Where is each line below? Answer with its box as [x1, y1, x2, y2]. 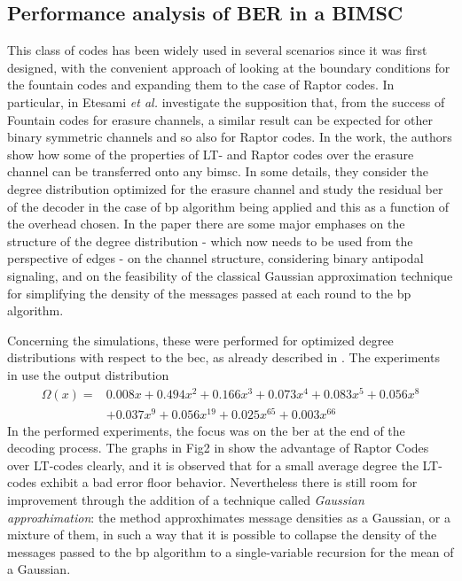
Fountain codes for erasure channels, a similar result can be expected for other [7, 110, 433, 128]
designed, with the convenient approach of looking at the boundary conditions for [7, 58, 450, 76]
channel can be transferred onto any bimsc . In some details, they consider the [7, 162, 428, 181]
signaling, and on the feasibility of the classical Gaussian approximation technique [7, 266, 453, 284]
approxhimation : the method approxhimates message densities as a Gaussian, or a [7, 507, 450, 526]
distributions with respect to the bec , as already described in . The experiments [7, 348, 440, 367]
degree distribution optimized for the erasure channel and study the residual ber [7, 179, 443, 198]
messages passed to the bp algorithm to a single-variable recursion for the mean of [7, 542, 454, 561]
